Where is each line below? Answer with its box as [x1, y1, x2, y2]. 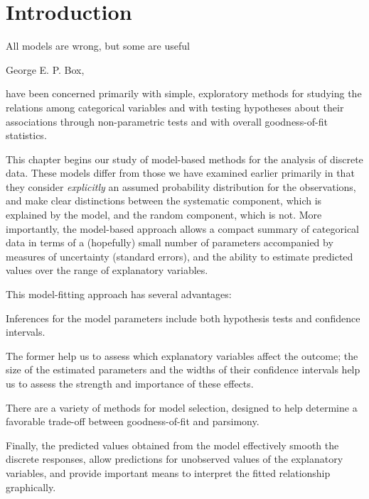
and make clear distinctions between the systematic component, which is [6, 193, 322, 208]
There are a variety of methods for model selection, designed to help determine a [6, 400, 358, 415]
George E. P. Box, [6, 62, 85, 77]
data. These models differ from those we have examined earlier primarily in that [6, 165, 355, 180]
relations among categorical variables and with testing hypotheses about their [6, 99, 344, 114]
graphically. [6, 479, 56, 494]
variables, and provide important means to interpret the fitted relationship [6, 465, 331, 480]
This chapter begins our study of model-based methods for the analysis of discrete [6, 151, 363, 166]
